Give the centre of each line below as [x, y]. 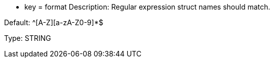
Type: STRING [28, 38]
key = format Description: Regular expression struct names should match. [147, 7]
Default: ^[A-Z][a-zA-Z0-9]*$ [54, 22]
